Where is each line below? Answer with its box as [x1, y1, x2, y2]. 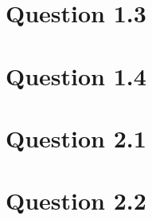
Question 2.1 [6, 121, 146, 154]
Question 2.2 [6, 184, 146, 217]
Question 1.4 [6, 59, 146, 92]
